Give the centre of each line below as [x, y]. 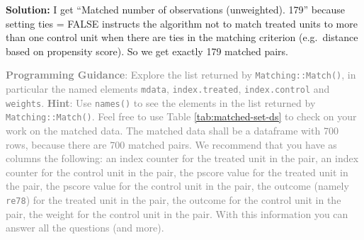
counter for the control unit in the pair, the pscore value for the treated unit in [177, 172]
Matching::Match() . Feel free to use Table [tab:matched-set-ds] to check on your [181, 116]
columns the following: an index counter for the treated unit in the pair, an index [182, 158]
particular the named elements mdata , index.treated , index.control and [168, 89]
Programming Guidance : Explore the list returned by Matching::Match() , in [181, 75]
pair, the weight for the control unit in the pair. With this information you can [177, 213]
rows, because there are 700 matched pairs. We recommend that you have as [171, 144]
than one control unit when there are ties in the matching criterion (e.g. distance [182, 37]
